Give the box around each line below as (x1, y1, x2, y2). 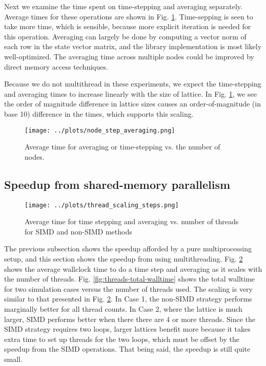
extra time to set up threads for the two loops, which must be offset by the (4, 333, 239, 344)
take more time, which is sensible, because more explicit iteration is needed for (4, 21, 251, 32)
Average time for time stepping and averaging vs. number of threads (25, 216, 239, 227)
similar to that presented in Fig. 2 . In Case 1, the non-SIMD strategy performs (4, 293, 252, 304)
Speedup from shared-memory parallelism (4, 176, 231, 192)
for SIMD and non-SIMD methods (25, 226, 132, 236)
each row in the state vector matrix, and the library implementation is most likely (4, 41, 262, 52)
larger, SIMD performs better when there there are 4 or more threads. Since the (4, 313, 255, 324)
